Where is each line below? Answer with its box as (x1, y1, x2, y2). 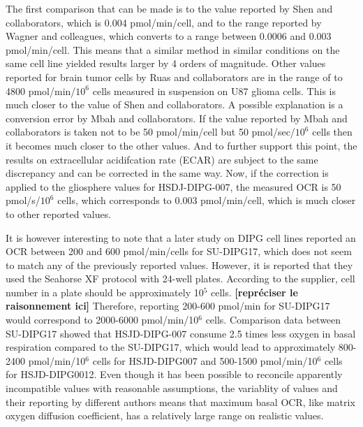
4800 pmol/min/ (6, 83, 76, 98)
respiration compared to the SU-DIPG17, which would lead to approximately (6, 340, 336, 354)
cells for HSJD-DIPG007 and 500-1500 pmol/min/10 (92, 353, 318, 368)
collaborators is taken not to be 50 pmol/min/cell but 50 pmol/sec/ (6, 124, 295, 139)
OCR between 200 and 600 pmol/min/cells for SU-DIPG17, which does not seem (6, 244, 352, 259)
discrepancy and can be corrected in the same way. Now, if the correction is (6, 166, 329, 180)
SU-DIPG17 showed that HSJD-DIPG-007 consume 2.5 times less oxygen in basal (6, 326, 356, 340)
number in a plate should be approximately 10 (6, 284, 204, 299)
